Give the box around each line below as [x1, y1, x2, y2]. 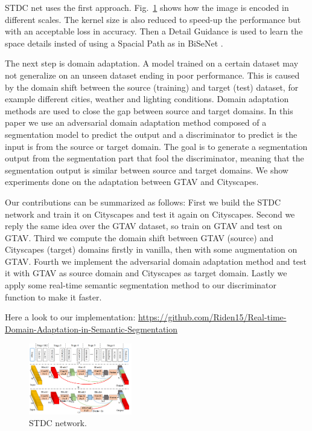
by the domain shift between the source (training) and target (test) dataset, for [5, 80, 299, 93]
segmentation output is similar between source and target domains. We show [5, 163, 288, 176]
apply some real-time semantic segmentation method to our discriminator [5, 279, 276, 291]
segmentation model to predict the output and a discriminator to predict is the [5, 128, 298, 140]
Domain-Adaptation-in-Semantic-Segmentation [5, 322, 178, 335]
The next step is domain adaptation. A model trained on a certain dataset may [5, 57, 299, 70]
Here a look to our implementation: [5, 311, 136, 323]
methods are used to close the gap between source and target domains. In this [5, 104, 293, 117]
